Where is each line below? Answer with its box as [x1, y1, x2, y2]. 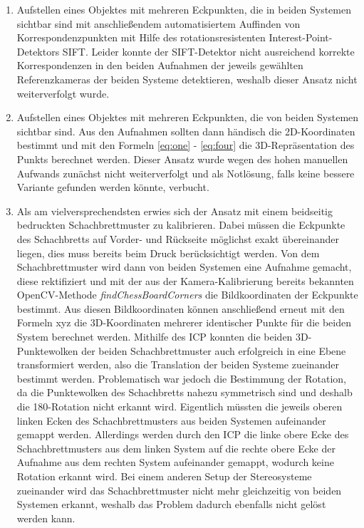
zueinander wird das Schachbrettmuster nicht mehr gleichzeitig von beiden [16, 482, 342, 497]
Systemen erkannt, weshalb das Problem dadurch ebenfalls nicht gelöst [16, 497, 326, 512]
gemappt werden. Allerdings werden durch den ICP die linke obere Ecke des [16, 427, 349, 442]
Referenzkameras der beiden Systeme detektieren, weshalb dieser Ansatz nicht [16, 71, 358, 86]
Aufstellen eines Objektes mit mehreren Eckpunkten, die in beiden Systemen [16, 2, 351, 16]
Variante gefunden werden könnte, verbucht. [16, 180, 209, 195]
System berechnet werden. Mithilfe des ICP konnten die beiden [16, 329, 293, 344]
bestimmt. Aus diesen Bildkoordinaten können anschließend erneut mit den [16, 301, 345, 316]
